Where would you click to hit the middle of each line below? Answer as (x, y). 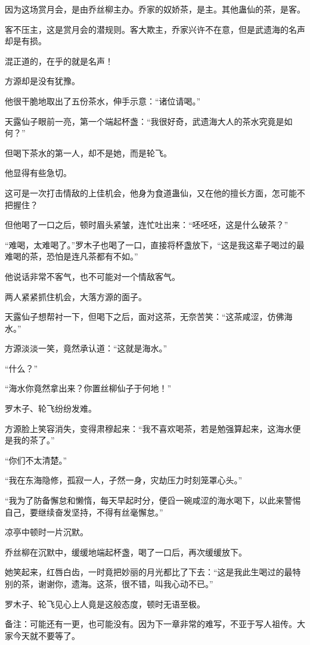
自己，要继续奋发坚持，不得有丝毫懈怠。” (84, 512)
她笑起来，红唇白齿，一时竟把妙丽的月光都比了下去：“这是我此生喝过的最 (149, 572)
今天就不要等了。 (46, 635)
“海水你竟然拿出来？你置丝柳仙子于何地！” (88, 388)
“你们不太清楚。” (36, 460)
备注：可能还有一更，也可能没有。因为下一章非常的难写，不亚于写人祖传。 (151, 624)
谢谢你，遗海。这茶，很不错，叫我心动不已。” (125, 584)
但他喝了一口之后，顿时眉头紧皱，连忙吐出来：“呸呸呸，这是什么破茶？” (147, 225)
